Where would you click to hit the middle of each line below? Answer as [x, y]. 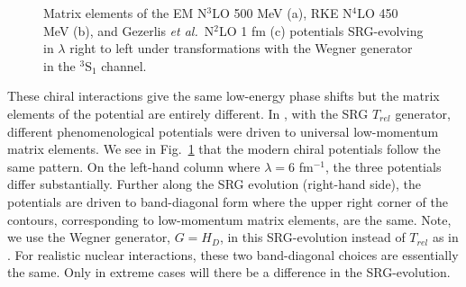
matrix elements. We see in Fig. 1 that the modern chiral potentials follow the [224, 149]
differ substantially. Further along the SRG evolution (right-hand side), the [215, 184]
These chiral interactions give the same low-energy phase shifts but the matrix [224, 96]
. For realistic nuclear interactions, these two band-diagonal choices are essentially [233, 254]
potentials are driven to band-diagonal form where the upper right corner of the [228, 201]
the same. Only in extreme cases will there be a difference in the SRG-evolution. [229, 272]
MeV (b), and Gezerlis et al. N [129, 30]
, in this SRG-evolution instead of [312, 237]
